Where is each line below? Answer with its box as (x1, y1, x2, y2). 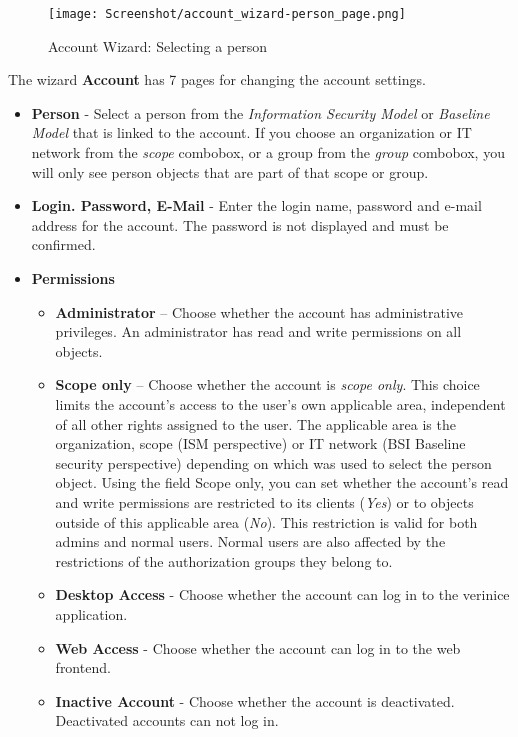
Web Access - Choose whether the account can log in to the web (55, 637, 461, 658)
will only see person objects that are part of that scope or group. (31, 161, 429, 182)
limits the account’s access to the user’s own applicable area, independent (55, 393, 506, 414)
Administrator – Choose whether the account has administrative (55, 301, 464, 322)
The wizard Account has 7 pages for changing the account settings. (8, 69, 426, 90)
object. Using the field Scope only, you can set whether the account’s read (55, 472, 509, 493)
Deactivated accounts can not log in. (55, 710, 279, 731)
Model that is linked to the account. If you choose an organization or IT (31, 122, 472, 143)
